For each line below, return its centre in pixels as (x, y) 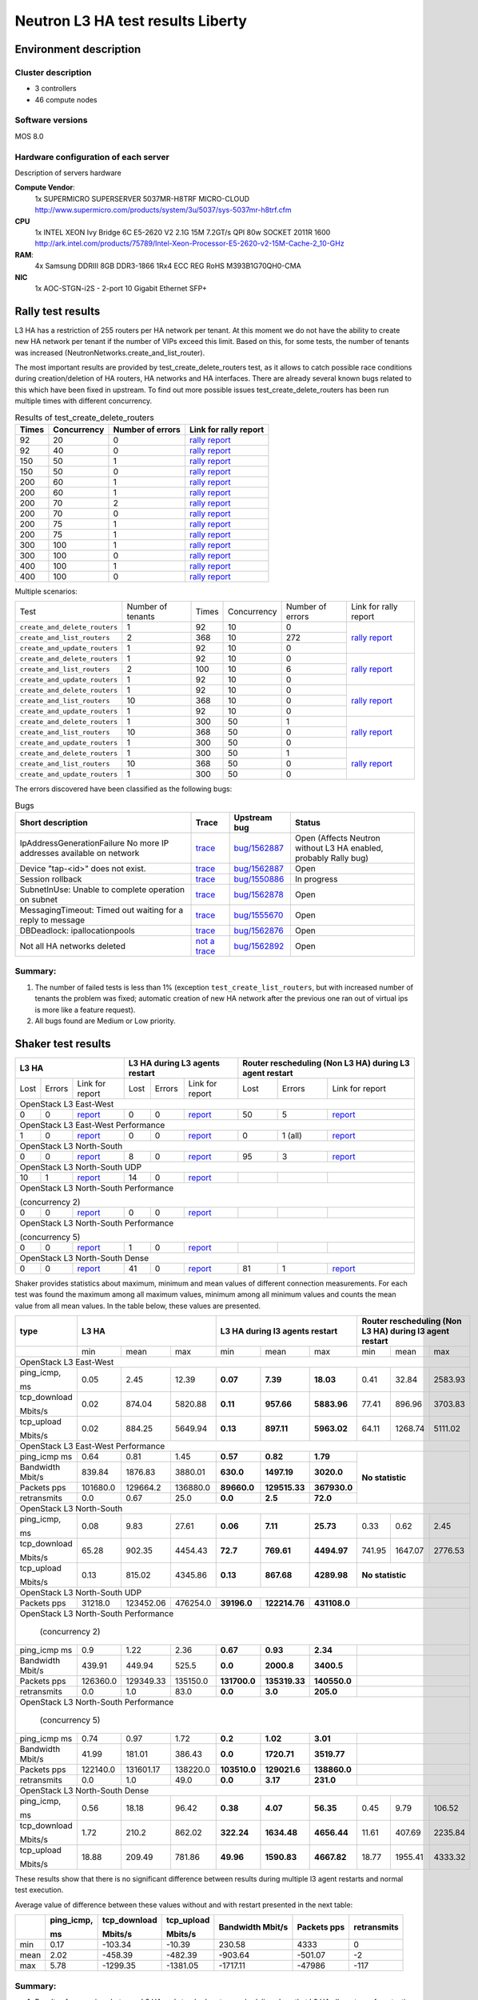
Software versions (51, 120)
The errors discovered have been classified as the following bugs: (123, 789)
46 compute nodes (66, 99)
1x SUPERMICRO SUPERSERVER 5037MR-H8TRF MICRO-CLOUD (142, 198)
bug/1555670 (259, 915)
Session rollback (51, 879)
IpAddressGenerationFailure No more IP (94, 843)
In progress (316, 879)
